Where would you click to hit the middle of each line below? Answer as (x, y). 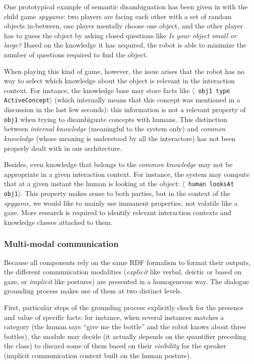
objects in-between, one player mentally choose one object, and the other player (124, 26)
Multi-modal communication (61, 244)
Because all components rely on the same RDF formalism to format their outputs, (127, 262)
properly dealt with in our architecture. (63, 148)
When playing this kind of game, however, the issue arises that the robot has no (124, 71)
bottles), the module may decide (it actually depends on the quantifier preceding (125, 336)
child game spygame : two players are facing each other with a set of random (118, 16)
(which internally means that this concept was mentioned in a (147, 100)
